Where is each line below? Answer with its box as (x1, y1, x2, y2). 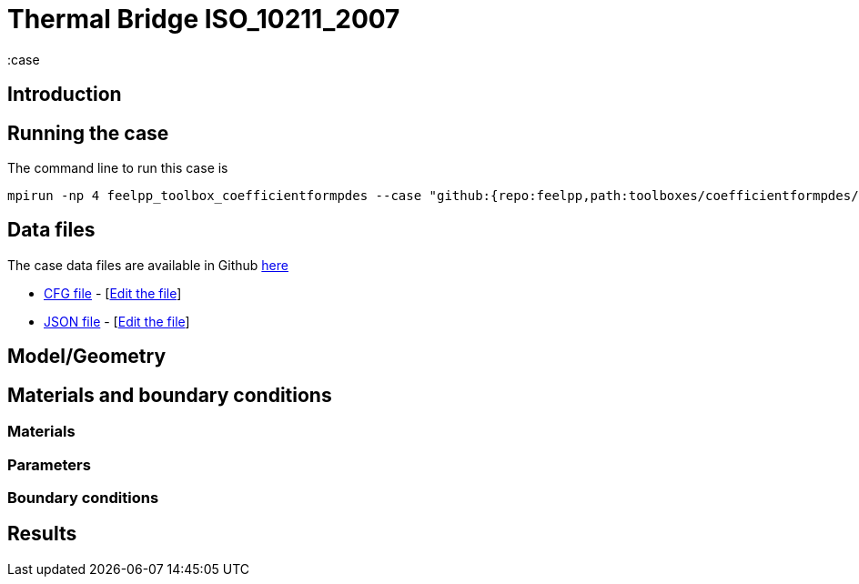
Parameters (7, 455, 91, 474)
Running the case (7, 121, 169, 145)
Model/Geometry (7, 345, 167, 368)
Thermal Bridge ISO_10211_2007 (7, 4, 400, 35)
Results (7, 522, 77, 546)
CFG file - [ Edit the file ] (44, 285, 182, 301)
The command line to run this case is (7, 160, 228, 176)
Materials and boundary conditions (7, 383, 332, 407)
